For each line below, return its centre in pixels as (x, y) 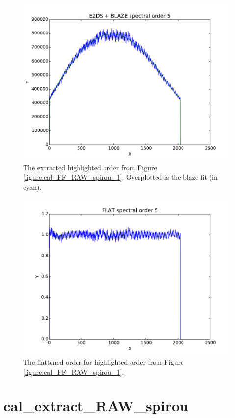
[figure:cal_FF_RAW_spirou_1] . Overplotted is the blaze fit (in (120, 177)
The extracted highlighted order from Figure (90, 167)
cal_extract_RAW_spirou (96, 405)
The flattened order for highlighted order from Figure (104, 362)
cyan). (32, 186)
